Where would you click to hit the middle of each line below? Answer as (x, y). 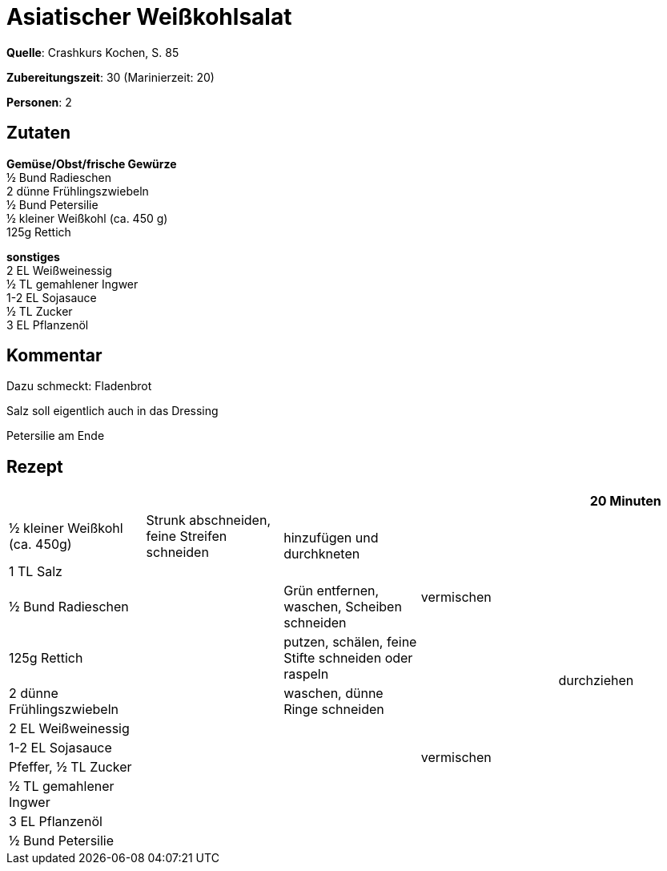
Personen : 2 (39, 102)
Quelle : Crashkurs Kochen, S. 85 (93, 52)
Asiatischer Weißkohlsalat (149, 17)
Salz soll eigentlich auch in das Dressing (113, 411)
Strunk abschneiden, (208, 520)
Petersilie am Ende (56, 436)
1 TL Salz (36, 572)
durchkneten (322, 554)
